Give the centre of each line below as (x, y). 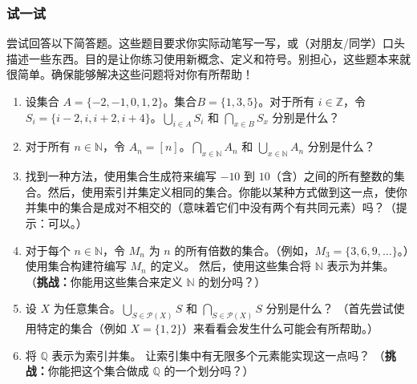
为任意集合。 (87, 308)
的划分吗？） (232, 281)
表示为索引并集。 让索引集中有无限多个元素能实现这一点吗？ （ (218, 355)
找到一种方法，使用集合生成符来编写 (121, 176)
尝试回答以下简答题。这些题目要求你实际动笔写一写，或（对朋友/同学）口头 (206, 43)
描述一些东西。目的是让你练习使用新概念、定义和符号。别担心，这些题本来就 (208, 58)
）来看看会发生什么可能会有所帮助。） (280, 328)
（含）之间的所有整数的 (332, 176)
